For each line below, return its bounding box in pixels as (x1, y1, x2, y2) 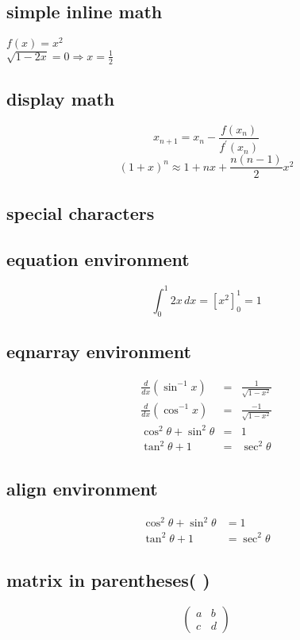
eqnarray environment (6, 338, 191, 363)
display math (6, 87, 115, 111)
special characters (6, 200, 155, 225)
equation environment (6, 247, 190, 272)
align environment (6, 476, 158, 500)
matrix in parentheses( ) (6, 567, 210, 592)
